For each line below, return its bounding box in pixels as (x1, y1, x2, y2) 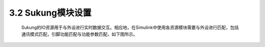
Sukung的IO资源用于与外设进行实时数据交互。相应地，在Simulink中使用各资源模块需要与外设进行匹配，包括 (21, 24, 239, 30)
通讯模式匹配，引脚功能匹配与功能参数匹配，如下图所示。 (21, 31, 137, 37)
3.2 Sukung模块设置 (9, 7, 92, 18)
